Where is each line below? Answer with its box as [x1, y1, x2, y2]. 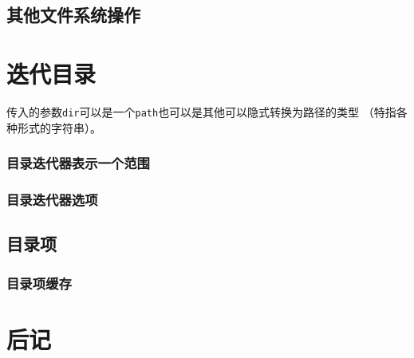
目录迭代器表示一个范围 [6, 153, 150, 173]
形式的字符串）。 [17, 119, 101, 136]
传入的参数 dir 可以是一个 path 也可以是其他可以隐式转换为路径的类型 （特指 [6, 103, 396, 120]
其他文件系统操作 [6, 2, 140, 27]
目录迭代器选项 [6, 189, 98, 209]
